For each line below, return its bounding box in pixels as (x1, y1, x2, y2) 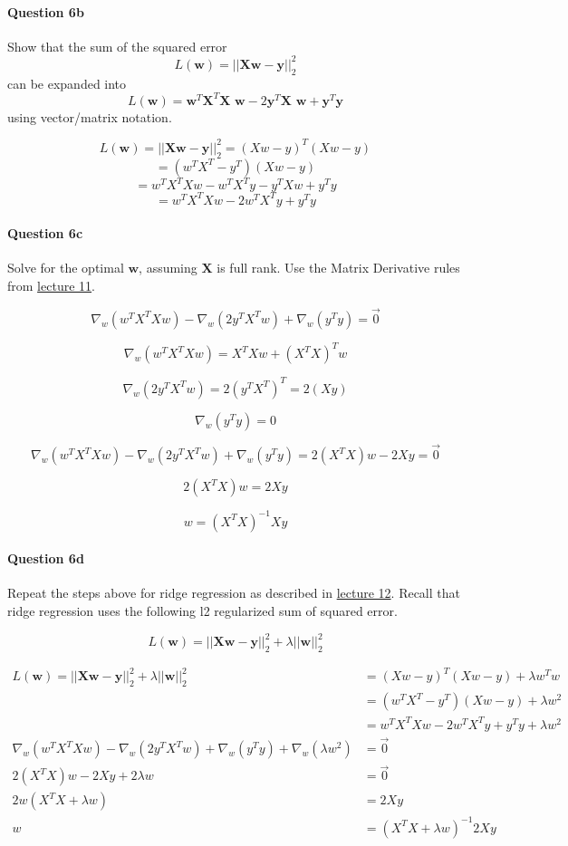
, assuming (139, 258, 197, 277)
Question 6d (7, 549, 84, 568)
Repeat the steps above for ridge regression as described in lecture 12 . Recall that (7, 583, 460, 602)
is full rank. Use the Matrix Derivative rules (217, 258, 460, 277)
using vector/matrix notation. (7, 107, 172, 126)
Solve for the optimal (7, 258, 124, 277)
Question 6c (7, 224, 83, 243)
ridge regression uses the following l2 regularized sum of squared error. (7, 601, 398, 620)
